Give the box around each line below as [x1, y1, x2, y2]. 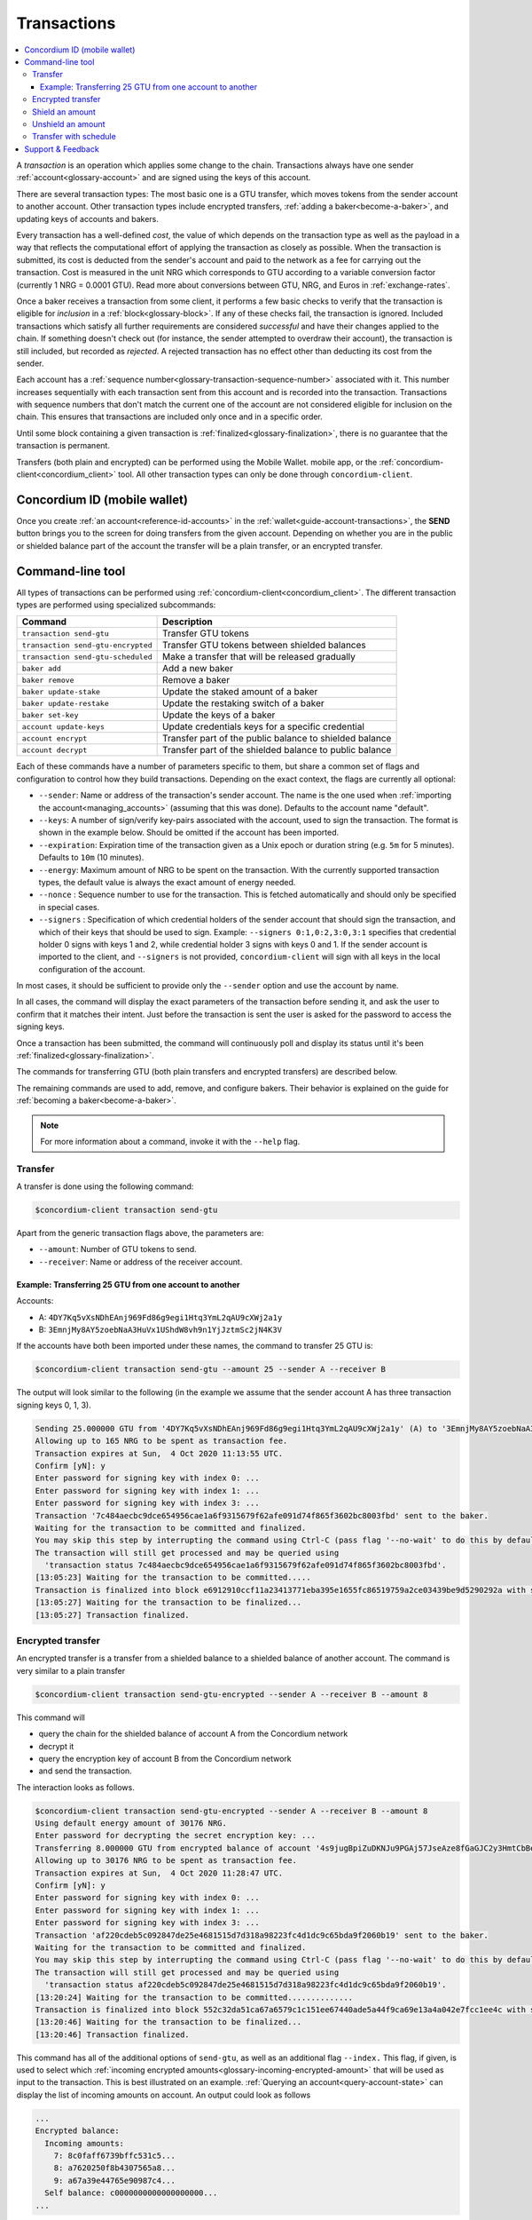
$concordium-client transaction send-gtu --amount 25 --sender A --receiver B [35, 1364, 386, 1375]
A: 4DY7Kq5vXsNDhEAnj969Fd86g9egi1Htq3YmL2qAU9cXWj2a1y [38, 1312, 283, 1322]
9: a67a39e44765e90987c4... [53, 2176, 176, 2185]
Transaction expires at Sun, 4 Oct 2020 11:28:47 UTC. [35, 1867, 284, 1878]
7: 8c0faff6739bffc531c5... [53, 2151, 176, 2161]
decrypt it [38, 1740, 74, 1751]
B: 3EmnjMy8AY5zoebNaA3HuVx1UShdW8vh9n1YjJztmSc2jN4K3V [38, 1324, 283, 1336]
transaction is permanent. [16, 440, 111, 451]
